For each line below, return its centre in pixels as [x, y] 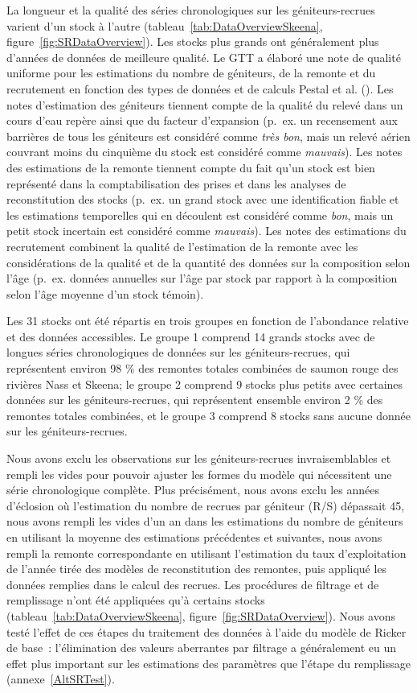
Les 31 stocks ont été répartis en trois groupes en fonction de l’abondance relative [208, 321]
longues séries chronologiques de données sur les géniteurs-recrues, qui [178, 352]
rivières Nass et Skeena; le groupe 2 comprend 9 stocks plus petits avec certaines [205, 384]
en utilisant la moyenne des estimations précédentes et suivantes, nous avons [194, 537]
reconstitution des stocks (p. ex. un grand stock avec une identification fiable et [203, 199]
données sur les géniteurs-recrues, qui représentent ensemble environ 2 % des [195, 400]
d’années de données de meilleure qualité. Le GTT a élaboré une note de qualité [204, 57]
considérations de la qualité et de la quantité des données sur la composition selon [208, 262]
